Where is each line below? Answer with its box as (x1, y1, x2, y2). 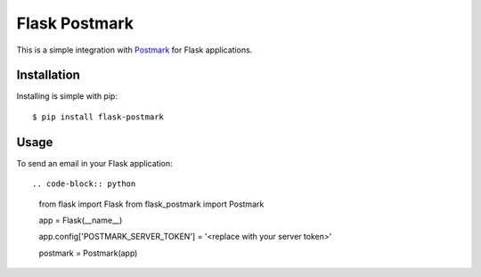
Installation (16, 68, 80, 83)
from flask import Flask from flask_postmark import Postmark (38, 199, 265, 209)
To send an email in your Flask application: (16, 158, 173, 168)
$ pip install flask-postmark (32, 111, 165, 122)
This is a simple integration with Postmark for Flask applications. (16, 45, 253, 55)
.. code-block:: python (32, 179, 136, 189)
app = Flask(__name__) (38, 215, 123, 225)
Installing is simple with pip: (16, 91, 118, 102)
